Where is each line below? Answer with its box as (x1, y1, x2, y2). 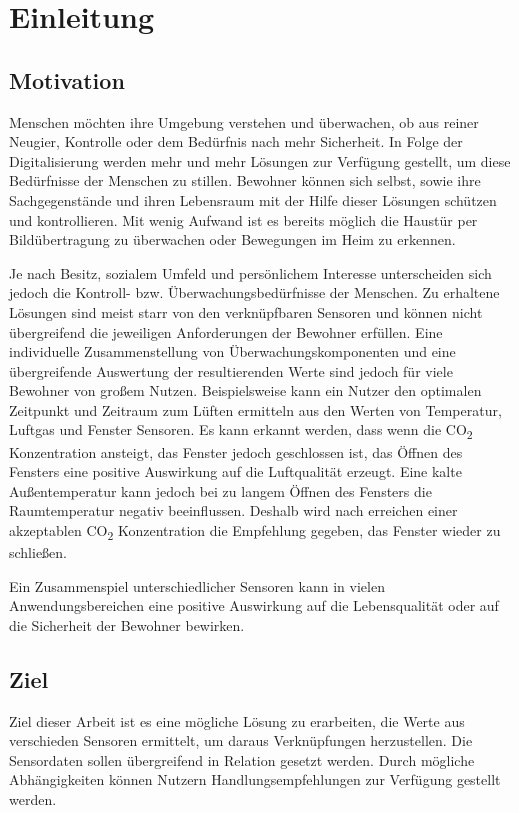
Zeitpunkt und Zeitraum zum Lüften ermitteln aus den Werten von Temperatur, (9, 399, 502, 420)
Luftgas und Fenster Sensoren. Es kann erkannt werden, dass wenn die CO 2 (9, 419, 473, 443)
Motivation (9, 64, 125, 95)
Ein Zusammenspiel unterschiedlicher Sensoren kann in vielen (9, 575, 385, 596)
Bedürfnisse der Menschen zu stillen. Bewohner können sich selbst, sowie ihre (9, 170, 481, 191)
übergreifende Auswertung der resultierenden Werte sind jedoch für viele (9, 360, 453, 381)
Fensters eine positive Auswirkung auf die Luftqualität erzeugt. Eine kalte (9, 461, 462, 482)
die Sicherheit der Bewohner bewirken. (9, 614, 245, 635)
